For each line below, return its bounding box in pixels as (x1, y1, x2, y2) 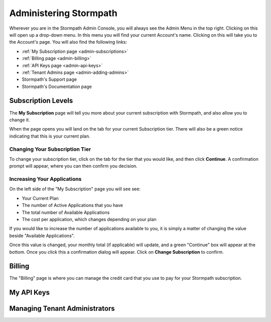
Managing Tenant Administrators (9, 304, 115, 313)
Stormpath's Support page (22, 76, 77, 82)
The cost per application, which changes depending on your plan (22, 216, 157, 222)
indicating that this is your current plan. (9, 133, 90, 139)
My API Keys (9, 288, 50, 297)
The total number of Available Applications (22, 209, 110, 216)
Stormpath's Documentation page (22, 83, 92, 89)
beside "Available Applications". (9, 233, 75, 239)
